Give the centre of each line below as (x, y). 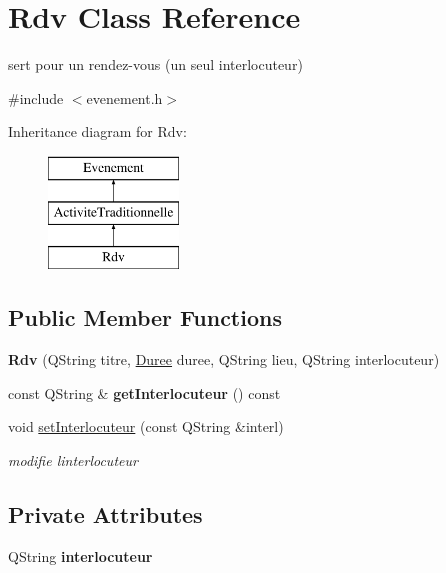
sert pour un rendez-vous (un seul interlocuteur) (155, 64)
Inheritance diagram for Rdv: (97, 131)
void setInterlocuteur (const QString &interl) (146, 426)
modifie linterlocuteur (73, 459)
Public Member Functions (145, 317)
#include (36, 97)
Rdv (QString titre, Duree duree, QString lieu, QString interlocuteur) (224, 359)
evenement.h (124, 97)
